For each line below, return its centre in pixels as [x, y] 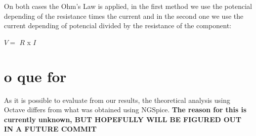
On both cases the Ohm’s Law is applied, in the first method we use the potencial [128, 6]
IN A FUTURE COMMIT [50, 129]
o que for [35, 76]
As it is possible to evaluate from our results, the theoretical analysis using [117, 100]
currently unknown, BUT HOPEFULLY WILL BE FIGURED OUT [123, 119]
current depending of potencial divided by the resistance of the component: [118, 25]
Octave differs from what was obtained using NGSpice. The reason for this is [125, 110]
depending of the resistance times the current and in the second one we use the [124, 16]
